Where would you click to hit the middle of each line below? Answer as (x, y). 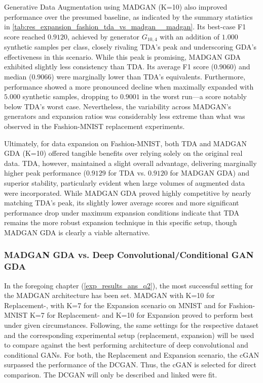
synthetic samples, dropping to (70, 96)
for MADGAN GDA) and (210, 173)
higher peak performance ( (45, 173)
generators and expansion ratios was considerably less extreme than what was (125, 116)
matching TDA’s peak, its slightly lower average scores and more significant (122, 203)
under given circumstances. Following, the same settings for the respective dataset (131, 325)
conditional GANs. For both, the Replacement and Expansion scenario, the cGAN (132, 354)
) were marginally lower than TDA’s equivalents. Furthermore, (148, 77)
